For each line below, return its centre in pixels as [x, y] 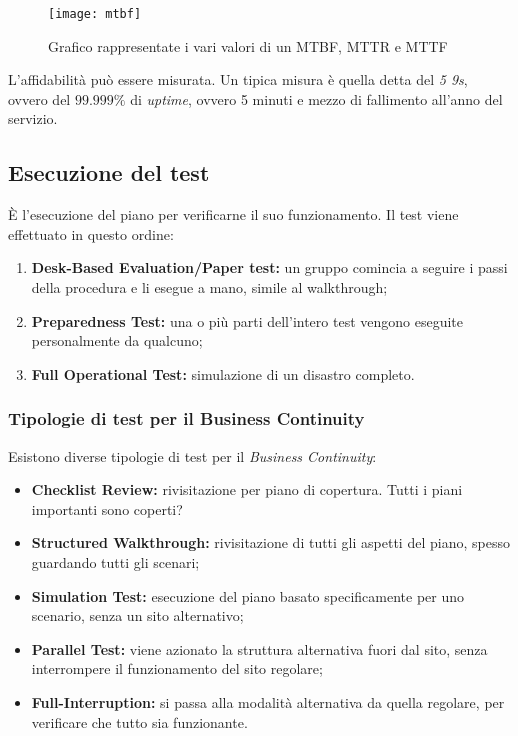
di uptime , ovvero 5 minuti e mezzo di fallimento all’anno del [316, 98]
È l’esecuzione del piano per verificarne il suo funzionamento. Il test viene [233, 214]
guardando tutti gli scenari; [115, 561]
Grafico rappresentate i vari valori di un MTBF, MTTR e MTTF [248, 45]
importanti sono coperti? [107, 508]
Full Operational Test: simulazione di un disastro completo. [223, 373]
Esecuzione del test [109, 172]
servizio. [33, 118]
